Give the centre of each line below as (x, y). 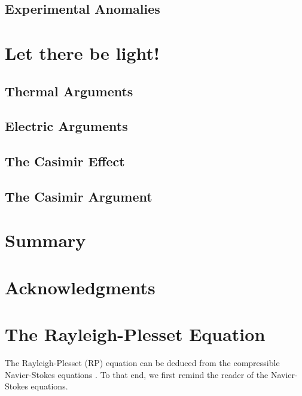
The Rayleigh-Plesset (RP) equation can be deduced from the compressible (142, 363)
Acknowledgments (80, 287)
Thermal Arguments (69, 91)
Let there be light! (82, 52)
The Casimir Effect (65, 161)
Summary (45, 240)
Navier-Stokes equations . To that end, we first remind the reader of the (137, 374)
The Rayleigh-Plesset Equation (135, 334)
